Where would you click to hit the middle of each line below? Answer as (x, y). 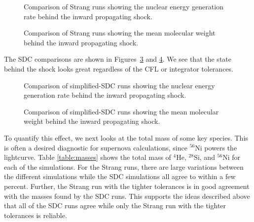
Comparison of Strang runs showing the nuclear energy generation (124, 6)
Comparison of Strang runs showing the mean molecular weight (120, 33)
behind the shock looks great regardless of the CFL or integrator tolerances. (119, 68)
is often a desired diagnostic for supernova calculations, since (96, 147)
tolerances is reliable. (36, 215)
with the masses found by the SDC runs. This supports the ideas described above (127, 196)
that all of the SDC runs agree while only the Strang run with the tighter (115, 205)
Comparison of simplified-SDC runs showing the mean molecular (121, 111)
